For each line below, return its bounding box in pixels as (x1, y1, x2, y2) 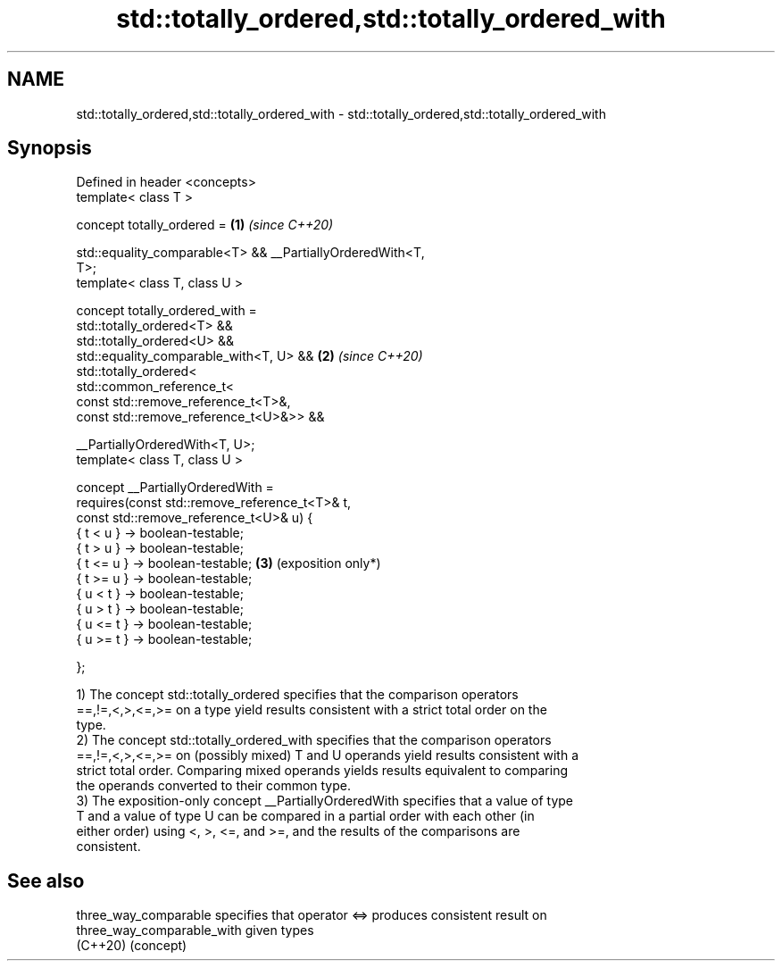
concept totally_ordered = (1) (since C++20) (76, 217, 334, 233)
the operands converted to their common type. (76, 778, 352, 794)
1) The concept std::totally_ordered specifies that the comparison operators (76, 687, 519, 703)
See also (7, 869, 85, 892)
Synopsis (7, 137, 92, 160)
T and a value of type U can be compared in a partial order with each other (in (76, 808, 535, 824)
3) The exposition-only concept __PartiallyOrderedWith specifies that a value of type (76, 793, 573, 809)
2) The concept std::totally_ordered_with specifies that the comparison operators (76, 732, 552, 748)
